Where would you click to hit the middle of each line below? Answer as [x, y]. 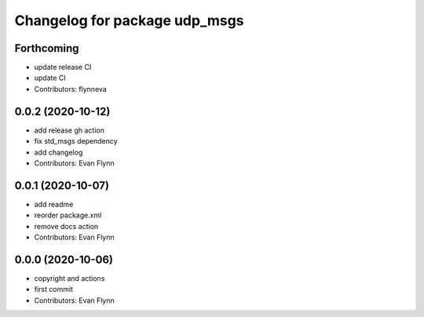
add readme [54, 204]
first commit [54, 290]
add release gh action [69, 130]
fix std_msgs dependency [76, 141]
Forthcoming [47, 48]
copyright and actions [69, 278]
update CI [50, 78]
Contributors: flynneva [71, 89]
